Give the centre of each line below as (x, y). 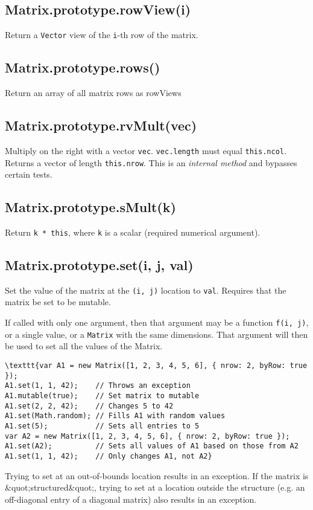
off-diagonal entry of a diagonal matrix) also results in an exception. (131, 499)
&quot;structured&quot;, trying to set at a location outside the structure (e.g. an (155, 487)
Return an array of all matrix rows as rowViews (93, 93)
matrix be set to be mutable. (58, 302)
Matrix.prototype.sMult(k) (90, 207)
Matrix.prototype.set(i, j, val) (99, 265)
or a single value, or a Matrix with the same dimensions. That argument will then (156, 334)
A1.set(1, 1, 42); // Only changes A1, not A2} (109, 456)
